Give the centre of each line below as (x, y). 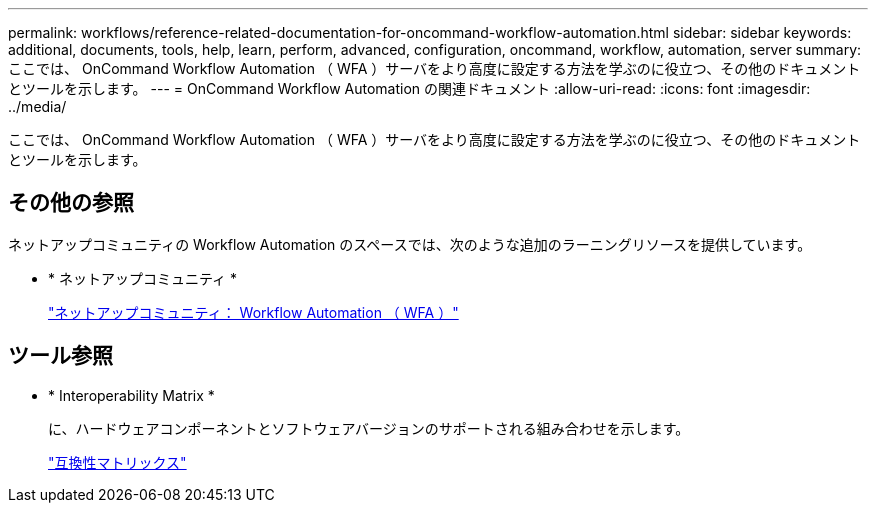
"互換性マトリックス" (117, 462)
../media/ (37, 106)
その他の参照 (71, 203)
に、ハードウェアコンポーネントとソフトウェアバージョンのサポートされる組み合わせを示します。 (369, 428)
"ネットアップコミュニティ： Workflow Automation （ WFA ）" (253, 312)
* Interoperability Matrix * (131, 395)
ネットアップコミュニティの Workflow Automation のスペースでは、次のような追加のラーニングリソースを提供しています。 (410, 244)
